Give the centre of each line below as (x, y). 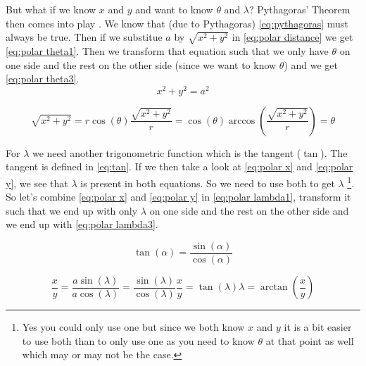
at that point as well (310, 340)
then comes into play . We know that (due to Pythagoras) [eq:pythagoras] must (177, 23)
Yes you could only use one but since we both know (133, 327)
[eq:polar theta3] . (43, 78)
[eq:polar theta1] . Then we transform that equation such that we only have (167, 50)
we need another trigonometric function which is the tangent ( (166, 152)
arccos (242, 121)
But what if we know (51, 9)
